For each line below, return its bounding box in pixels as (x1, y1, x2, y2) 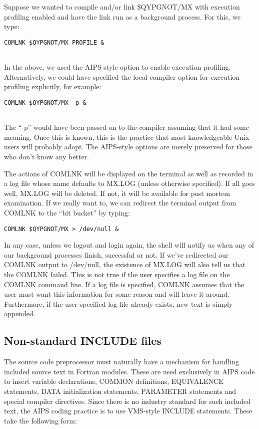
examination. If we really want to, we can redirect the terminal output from (4, 197, 236, 208)
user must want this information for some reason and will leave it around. (4, 289, 229, 299)
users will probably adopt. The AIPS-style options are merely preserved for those (4, 141, 252, 152)
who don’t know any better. (4, 151, 89, 161)
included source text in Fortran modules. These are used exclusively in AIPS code (4, 366, 255, 376)
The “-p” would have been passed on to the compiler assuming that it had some (4, 122, 249, 132)
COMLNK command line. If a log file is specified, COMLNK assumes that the (4, 279, 244, 289)
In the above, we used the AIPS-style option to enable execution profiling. (4, 62, 231, 72)
